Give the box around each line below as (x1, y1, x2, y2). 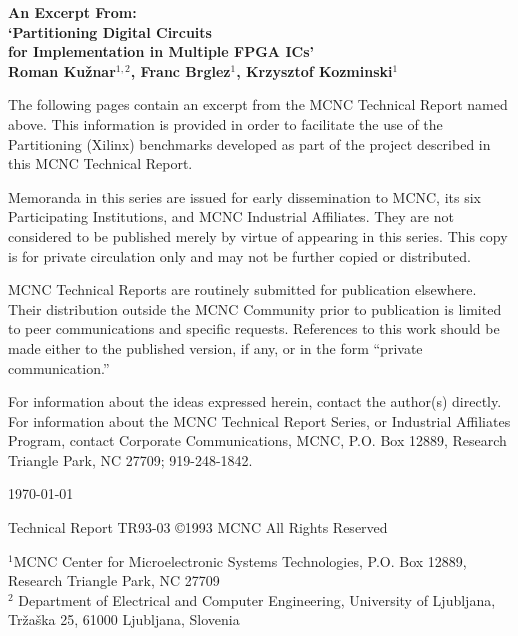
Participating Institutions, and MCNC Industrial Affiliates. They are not (8, 206, 454, 227)
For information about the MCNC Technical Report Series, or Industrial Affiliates (8, 410, 511, 431)
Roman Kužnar (8, 60, 116, 81)
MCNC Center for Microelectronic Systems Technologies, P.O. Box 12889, (13, 550, 467, 571)
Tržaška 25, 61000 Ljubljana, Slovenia (8, 609, 240, 630)
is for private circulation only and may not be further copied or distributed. (8, 245, 471, 266)
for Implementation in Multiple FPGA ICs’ (8, 41, 314, 62)
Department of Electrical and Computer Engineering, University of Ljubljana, (18, 589, 496, 610)
